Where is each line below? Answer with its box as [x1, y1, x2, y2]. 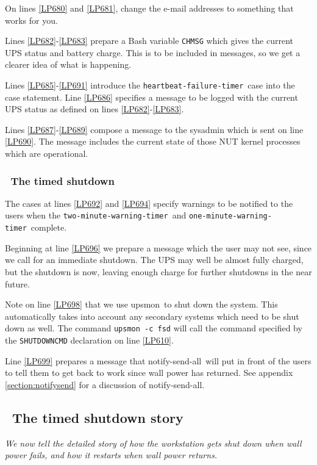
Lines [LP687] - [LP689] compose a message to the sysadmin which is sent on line [5, 123, 304, 135]
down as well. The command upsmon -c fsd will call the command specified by [5, 322, 302, 334]
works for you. [5, 13, 58, 26]
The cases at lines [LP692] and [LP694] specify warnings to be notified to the [5, 196, 293, 209]
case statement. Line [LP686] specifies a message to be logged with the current [5, 90, 298, 103]
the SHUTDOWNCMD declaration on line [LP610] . [5, 334, 174, 346]
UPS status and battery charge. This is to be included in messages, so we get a [5, 46, 301, 59]
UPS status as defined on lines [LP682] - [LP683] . [5, 103, 184, 115]
